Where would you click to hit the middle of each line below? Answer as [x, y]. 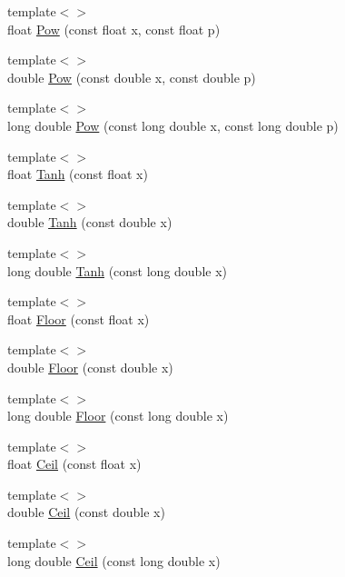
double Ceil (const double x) [86, 512]
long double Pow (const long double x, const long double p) [173, 125]
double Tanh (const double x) [90, 222]
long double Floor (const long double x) [118, 416]
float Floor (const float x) [79, 318]
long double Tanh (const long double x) [118, 270]
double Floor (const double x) [90, 367]
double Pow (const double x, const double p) [132, 77]
